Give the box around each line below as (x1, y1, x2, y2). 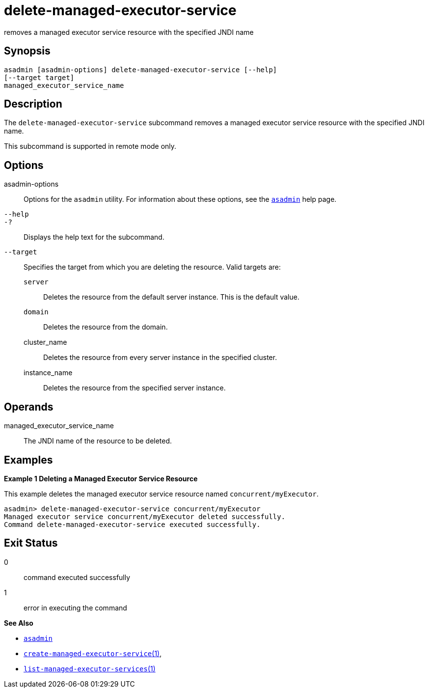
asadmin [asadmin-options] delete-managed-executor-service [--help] (4, 65, 277, 74)
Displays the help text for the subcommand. (24, 233, 164, 242)
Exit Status (4, 537, 58, 550)
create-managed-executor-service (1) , (24, 649, 162, 658)
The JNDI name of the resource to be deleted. (24, 437, 172, 445)
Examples (4, 453, 53, 466)
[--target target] (4, 73, 75, 82)
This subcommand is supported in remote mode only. (4, 142, 177, 151)
